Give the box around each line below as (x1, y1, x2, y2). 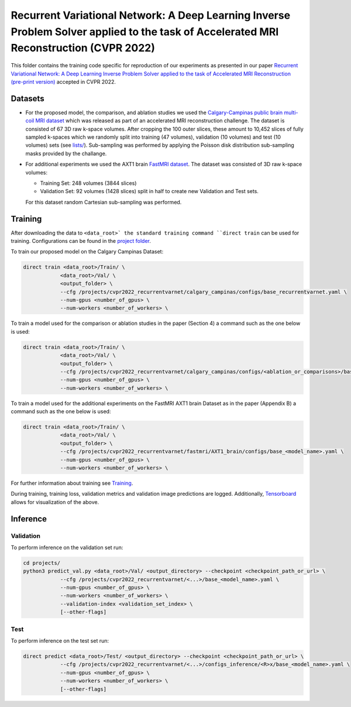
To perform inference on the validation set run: (11, 544, 123, 551)
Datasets (11, 94, 44, 104)
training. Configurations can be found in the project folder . (11, 238, 152, 245)
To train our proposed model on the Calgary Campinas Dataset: (11, 248, 164, 255)
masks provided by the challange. (25, 150, 107, 157)
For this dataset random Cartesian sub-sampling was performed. (25, 198, 182, 205)
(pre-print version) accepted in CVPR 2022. (11, 78, 116, 85)
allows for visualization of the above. (11, 498, 99, 506)
